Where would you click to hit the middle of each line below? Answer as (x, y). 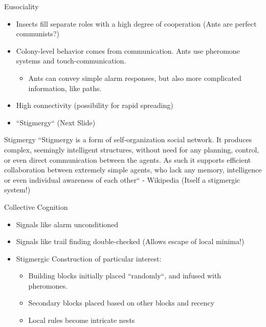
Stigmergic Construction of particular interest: (89, 258)
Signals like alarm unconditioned (67, 224)
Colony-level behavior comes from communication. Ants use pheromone (128, 50)
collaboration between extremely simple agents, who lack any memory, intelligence (133, 170)
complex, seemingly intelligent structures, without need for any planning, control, (132, 149)
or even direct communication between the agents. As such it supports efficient (128, 159)
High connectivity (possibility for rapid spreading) (95, 105)
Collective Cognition (36, 206)
